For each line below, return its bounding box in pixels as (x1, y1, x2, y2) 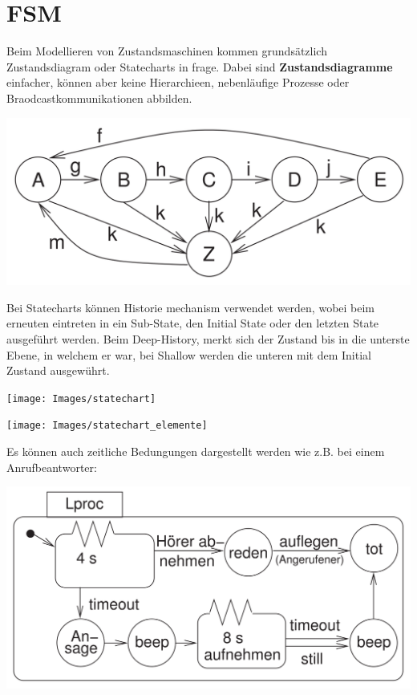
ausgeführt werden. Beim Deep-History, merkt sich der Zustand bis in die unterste (6, 330, 410, 347)
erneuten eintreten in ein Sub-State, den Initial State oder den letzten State (6, 315, 379, 331)
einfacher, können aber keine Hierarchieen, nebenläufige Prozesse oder (6, 74, 350, 91)
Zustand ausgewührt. (6, 362, 110, 379)
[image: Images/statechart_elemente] (6, 420, 208, 432)
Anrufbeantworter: (6, 458, 97, 475)
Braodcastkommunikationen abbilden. (6, 89, 192, 106)
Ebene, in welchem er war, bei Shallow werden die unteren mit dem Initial (6, 346, 371, 363)
